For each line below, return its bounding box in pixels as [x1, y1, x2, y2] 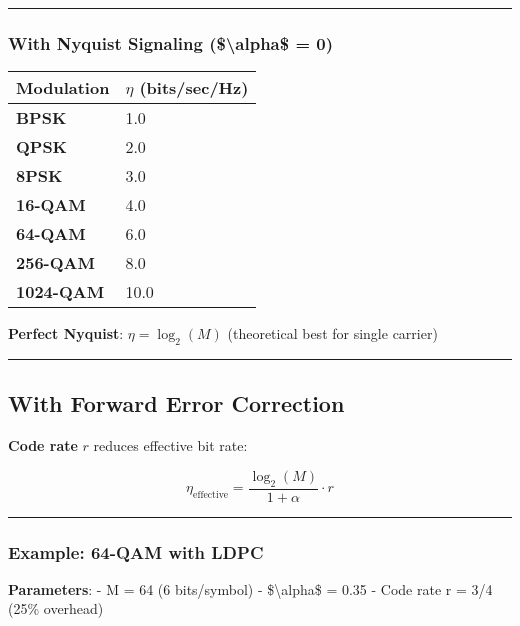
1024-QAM [16, 280, 105, 304]
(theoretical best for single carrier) [227, 323, 438, 344]
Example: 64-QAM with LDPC [8, 539, 264, 564]
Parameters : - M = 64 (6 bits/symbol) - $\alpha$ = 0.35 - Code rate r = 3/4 [8, 578, 493, 599]
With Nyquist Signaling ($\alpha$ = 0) [8, 30, 334, 55]
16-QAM [16, 193, 86, 217]
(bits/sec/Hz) [139, 76, 249, 100]
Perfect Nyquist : [8, 323, 124, 344]
